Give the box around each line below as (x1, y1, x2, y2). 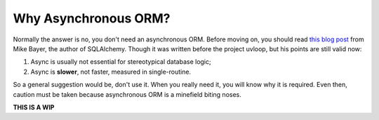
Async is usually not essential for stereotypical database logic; (30, 58, 211, 66)
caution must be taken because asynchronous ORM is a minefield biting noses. (13, 90, 241, 98)
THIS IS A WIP (13, 102, 55, 112)
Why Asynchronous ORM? (13, 11, 171, 26)
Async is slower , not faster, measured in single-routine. (30, 67, 192, 76)
